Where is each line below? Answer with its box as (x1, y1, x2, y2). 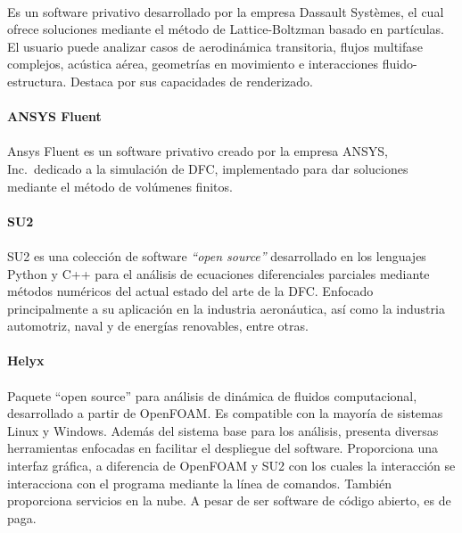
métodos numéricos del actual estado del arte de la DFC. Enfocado (7, 282, 374, 300)
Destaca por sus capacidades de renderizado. (70, 71, 313, 90)
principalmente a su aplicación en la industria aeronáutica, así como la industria (7, 299, 445, 317)
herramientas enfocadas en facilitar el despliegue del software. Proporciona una (7, 439, 438, 457)
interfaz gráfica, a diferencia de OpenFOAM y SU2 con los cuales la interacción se (7, 456, 456, 475)
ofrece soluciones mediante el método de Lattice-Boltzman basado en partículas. (7, 20, 444, 38)
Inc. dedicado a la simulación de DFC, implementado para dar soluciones (7, 159, 408, 177)
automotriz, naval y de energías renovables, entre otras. (7, 316, 309, 335)
